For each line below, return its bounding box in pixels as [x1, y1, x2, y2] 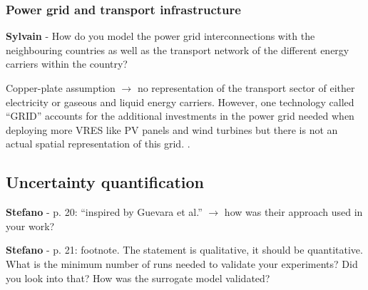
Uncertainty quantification [6, 171, 205, 193]
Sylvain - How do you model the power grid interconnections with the [6, 29, 315, 43]
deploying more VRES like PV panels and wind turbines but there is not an [6, 122, 338, 137]
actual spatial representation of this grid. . [6, 136, 190, 151]
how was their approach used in [224, 204, 363, 219]
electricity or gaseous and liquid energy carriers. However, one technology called [6, 94, 354, 109]
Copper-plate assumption [6, 81, 116, 95]
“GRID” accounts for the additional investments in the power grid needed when [6, 108, 354, 123]
